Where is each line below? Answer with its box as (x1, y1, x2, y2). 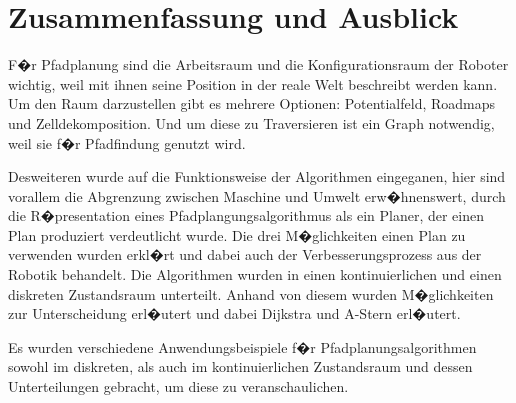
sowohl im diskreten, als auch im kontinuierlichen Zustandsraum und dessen (8, 356, 473, 377)
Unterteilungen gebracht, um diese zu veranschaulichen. (8, 376, 349, 397)
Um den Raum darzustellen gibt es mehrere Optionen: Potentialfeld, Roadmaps (8, 93, 496, 114)
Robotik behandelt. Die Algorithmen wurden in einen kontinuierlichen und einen (8, 264, 502, 285)
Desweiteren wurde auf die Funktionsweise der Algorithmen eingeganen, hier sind (8, 166, 506, 187)
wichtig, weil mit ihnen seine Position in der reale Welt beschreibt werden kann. (8, 73, 498, 94)
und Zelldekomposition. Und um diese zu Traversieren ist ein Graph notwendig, (8, 112, 495, 133)
